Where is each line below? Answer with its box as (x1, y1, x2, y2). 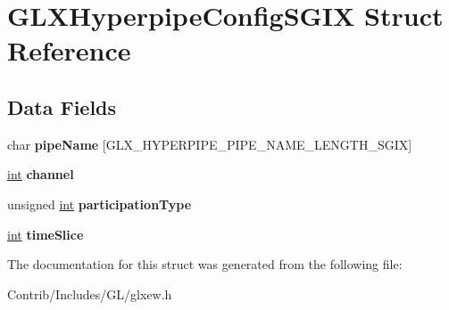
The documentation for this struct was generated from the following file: (7, 255, 403, 273)
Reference (7, 32, 131, 69)
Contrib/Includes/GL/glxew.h (7, 284, 172, 303)
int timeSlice (7, 224, 84, 243)
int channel (7, 165, 74, 184)
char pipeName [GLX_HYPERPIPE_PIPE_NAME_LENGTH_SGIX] (7, 135, 412, 153)
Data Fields (7, 93, 117, 120)
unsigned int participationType (7, 194, 192, 213)
